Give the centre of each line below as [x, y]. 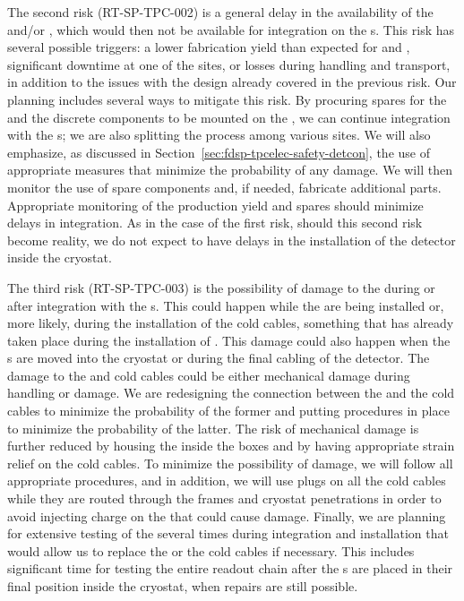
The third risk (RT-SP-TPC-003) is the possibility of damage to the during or [221, 287]
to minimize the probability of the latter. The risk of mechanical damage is [213, 428]
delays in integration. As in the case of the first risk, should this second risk [215, 223]
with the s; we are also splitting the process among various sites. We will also [219, 135]
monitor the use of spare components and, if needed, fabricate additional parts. [224, 187]
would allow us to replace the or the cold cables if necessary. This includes [211, 550]
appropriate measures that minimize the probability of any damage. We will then [230, 170]
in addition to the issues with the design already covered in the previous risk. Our [232, 82]
